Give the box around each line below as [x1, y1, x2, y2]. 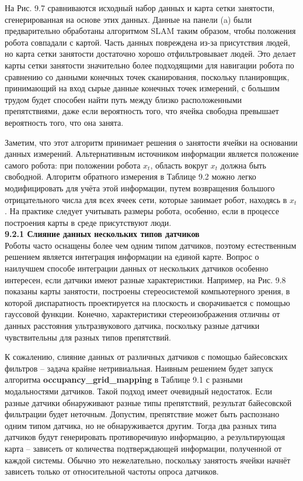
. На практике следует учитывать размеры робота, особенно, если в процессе [5, 205, 279, 217]
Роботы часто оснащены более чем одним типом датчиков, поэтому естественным [5, 239, 297, 251]
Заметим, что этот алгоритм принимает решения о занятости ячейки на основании [5, 136, 298, 148]
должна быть [220, 159, 266, 171]
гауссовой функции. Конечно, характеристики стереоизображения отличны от [5, 308, 280, 320]
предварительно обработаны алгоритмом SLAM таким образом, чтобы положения [5, 25, 296, 37]
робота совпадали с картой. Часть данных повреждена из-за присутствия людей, [5, 36, 290, 48]
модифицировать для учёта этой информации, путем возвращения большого [5, 181, 275, 194]
